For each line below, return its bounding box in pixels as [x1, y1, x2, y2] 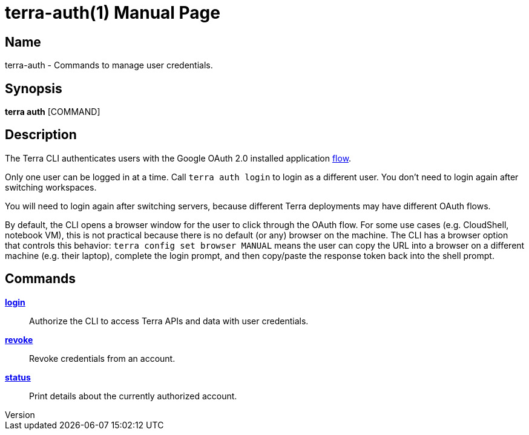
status [5, 371, 31, 382]
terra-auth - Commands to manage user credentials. [5, 60, 213, 71]
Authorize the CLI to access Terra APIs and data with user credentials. [29, 315, 309, 326]
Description [5, 127, 77, 143]
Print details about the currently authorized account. [29, 390, 237, 401]
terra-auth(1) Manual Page [5, 2, 220, 23]
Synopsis [5, 80, 62, 96]
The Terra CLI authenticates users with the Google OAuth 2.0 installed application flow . [5, 152, 352, 163]
